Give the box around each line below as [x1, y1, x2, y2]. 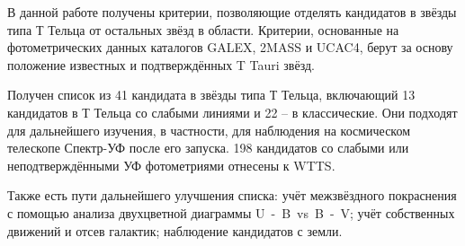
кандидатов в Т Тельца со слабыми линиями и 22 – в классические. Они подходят [7, 102, 458, 121]
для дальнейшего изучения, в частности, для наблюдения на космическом [7, 120, 411, 139]
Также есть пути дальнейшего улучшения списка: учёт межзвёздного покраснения [7, 186, 457, 205]
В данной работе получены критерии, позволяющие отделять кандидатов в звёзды [7, 3, 457, 21]
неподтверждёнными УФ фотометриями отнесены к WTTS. [7, 155, 335, 174]
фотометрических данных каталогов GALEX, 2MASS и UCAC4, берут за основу [7, 38, 453, 57]
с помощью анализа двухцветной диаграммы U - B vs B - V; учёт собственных [7, 203, 455, 222]
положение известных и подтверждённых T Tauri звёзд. [7, 55, 315, 74]
